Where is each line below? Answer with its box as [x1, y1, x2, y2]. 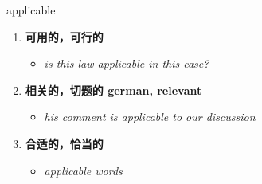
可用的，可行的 [25, 28, 104, 45]
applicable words [44, 162, 123, 178]
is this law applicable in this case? [44, 55, 209, 72]
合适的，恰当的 [25, 135, 104, 151]
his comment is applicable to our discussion [44, 108, 256, 125]
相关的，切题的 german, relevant [25, 81, 202, 98]
